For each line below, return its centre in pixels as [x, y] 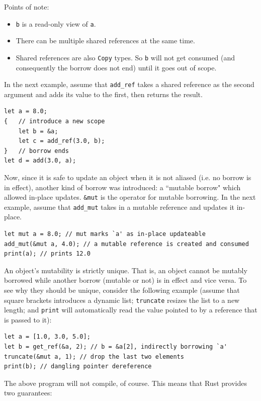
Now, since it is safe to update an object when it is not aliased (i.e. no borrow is [128, 177]
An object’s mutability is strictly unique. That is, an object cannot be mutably [126, 270]
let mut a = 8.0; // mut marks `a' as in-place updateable [105, 234]
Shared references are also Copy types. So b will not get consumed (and [125, 57]
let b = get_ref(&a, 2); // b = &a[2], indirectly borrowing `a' [116, 347]
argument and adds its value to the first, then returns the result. [103, 94]
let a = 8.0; [26, 111]
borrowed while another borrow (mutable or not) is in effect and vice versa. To [125, 280]
